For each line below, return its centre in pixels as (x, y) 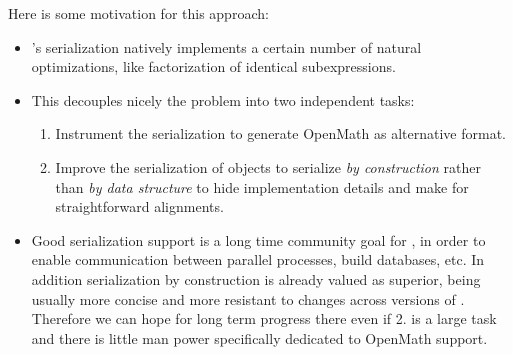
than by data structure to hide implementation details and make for (262, 186)
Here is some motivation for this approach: (138, 13)
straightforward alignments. (139, 206)
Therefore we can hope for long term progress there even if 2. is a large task (264, 318)
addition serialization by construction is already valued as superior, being (256, 278)
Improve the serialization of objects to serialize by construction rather (268, 166)
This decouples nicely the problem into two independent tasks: (223, 99)
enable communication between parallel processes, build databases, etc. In (258, 259)
